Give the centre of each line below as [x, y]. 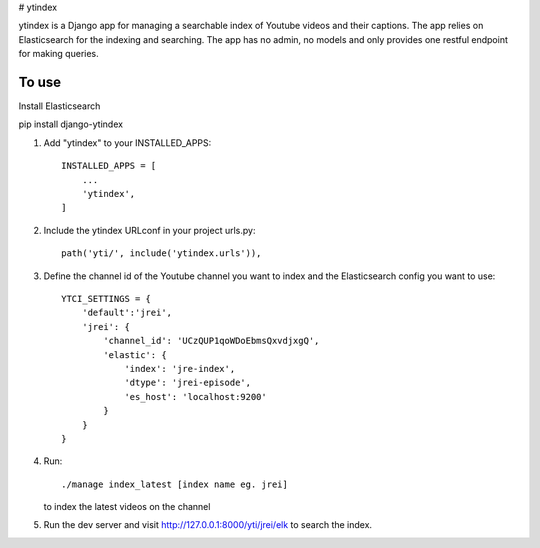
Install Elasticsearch [59, 106]
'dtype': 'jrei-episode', [188, 383]
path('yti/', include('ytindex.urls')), [161, 253]
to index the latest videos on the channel [127, 507]
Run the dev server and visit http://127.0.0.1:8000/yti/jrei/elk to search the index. [208, 525]
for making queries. [58, 54]
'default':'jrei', [127, 313]
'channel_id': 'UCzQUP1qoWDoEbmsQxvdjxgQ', [211, 341]
